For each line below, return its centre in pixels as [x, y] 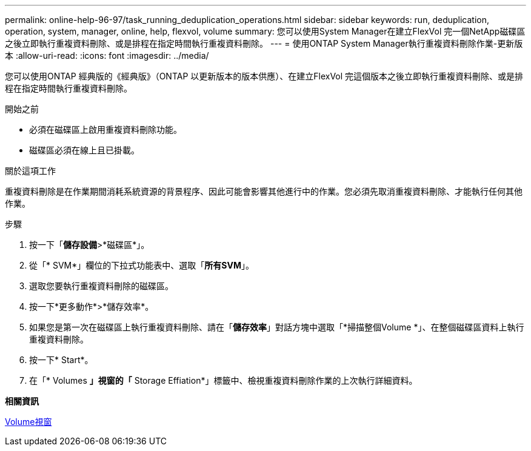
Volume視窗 [28, 422]
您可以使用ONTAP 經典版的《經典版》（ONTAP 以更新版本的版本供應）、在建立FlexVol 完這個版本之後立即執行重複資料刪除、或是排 [264, 76]
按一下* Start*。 [61, 360]
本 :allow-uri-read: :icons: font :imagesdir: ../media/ [107, 55]
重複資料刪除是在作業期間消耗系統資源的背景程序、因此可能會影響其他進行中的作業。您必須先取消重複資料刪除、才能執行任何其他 [264, 191]
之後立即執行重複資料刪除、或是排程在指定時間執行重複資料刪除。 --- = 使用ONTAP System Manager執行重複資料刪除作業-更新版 [264, 43]
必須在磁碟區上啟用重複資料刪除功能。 [105, 129]
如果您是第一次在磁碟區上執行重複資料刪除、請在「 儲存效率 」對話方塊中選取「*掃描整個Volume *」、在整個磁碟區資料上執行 [277, 327]
